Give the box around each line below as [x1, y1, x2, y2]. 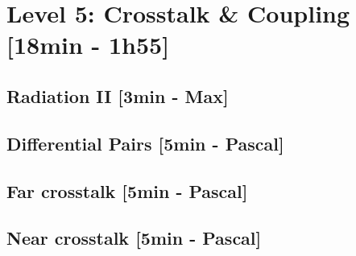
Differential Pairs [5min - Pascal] [6, 130, 284, 155]
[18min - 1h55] [6, 28, 170, 61]
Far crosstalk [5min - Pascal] [6, 178, 248, 203]
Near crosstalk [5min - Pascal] [6, 225, 262, 250]
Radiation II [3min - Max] [6, 83, 229, 108]
